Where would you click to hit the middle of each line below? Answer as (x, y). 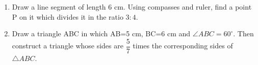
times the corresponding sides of (183, 46)
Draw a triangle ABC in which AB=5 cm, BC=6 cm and (101, 34)
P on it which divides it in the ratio (68, 16)
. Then (243, 34)
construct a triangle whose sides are (68, 46)
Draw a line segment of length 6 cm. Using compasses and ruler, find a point (132, 7)
